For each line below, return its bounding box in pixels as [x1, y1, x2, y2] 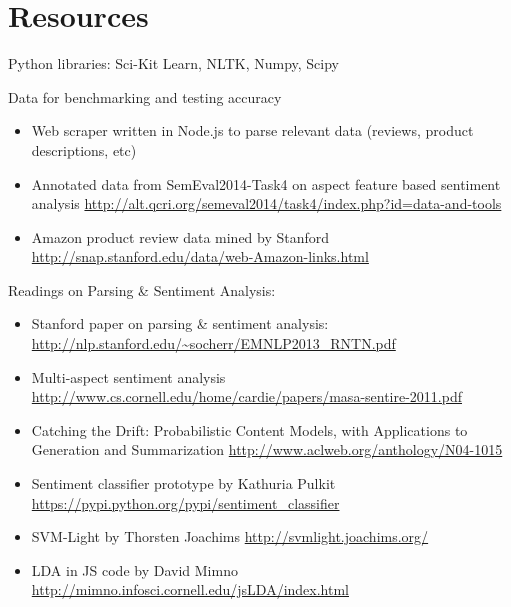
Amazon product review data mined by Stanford [31, 226, 330, 247]
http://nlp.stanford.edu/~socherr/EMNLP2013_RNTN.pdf [31, 333, 396, 354]
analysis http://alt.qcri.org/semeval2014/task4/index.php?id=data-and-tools [31, 193, 502, 214]
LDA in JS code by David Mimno [31, 559, 238, 580]
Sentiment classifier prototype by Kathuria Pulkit [31, 473, 336, 494]
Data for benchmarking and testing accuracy [8, 86, 282, 107]
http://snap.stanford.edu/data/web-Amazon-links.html [31, 246, 369, 267]
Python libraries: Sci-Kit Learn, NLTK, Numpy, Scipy [8, 53, 340, 74]
